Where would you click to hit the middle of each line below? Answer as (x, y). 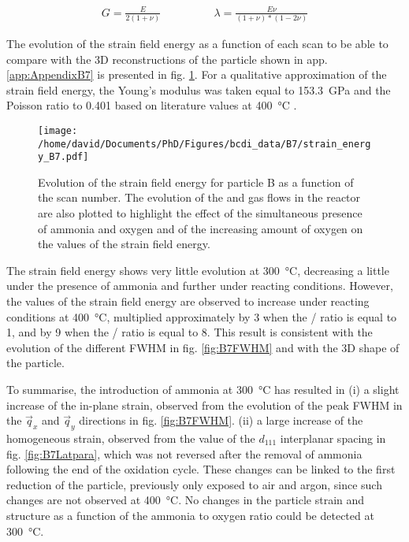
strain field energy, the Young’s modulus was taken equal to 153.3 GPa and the (199, 89)
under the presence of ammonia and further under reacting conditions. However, (200, 286)
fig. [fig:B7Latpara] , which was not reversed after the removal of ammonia (184, 453)
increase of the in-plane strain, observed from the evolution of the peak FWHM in (204, 405)
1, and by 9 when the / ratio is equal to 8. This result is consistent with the (190, 332)
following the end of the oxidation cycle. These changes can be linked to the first (201, 469)
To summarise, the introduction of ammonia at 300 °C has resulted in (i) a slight (203, 389)
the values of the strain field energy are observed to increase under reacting (188, 301)
